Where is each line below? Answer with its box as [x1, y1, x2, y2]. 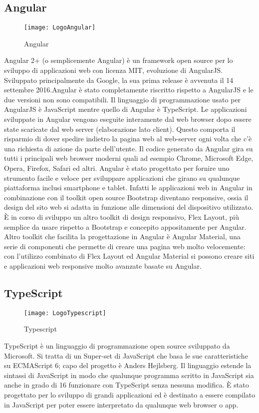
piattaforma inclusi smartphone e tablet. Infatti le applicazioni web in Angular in [4, 182, 253, 193]
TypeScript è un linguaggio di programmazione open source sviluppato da [4, 340, 230, 351]
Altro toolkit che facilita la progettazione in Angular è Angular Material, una [4, 231, 241, 242]
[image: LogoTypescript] [24, 309, 106, 317]
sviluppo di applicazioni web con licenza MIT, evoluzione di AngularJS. [4, 65, 223, 75]
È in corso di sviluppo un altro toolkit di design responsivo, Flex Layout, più [4, 211, 239, 222]
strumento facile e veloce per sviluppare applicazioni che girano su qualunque [4, 172, 240, 183]
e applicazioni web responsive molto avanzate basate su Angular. [4, 260, 202, 271]
